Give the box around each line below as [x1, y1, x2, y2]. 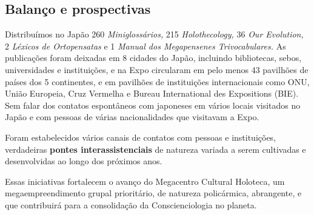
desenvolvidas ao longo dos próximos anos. [5, 155, 162, 167]
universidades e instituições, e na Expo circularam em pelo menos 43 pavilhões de [5, 63, 309, 75]
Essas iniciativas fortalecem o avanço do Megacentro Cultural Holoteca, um [5, 175, 285, 187]
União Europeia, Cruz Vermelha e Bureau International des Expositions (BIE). [5, 87, 299, 100]
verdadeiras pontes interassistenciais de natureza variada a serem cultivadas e [5, 143, 306, 155]
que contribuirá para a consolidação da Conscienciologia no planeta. [5, 198, 257, 211]
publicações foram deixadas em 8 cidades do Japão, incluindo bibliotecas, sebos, [5, 51, 302, 64]
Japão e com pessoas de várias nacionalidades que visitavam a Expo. [5, 111, 259, 123]
